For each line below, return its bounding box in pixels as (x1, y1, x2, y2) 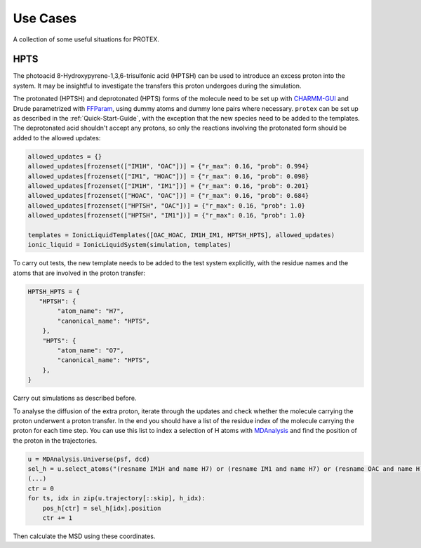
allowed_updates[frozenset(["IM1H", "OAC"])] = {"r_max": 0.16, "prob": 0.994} (27, 162, 309, 171)
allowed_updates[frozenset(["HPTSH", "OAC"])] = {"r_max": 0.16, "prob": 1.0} (27, 201, 305, 210)
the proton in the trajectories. (13, 436, 98, 445)
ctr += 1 (42, 514, 73, 522)
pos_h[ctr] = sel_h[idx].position (42, 504, 161, 512)
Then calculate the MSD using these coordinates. (13, 532, 156, 540)
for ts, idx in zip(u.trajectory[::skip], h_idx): (27, 495, 206, 502)
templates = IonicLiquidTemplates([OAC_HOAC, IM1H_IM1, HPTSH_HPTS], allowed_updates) (27, 231, 335, 239)
